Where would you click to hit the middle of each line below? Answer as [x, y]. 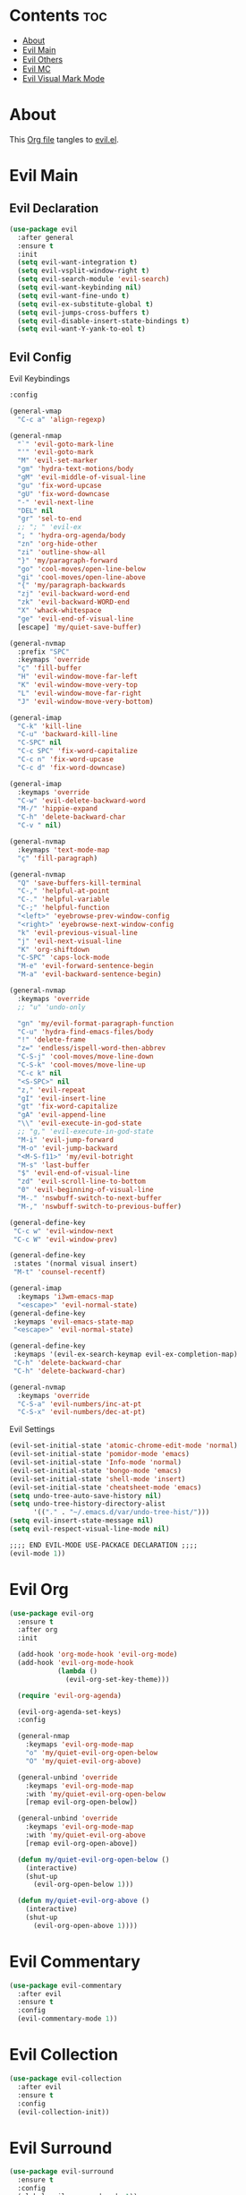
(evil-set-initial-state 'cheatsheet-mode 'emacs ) [106, 1488]
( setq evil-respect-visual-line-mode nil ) [89, 1529]
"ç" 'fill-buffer [50, 668]
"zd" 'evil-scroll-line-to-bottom [81, 1182]
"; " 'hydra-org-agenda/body [72, 536]
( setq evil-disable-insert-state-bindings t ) [104, 321]
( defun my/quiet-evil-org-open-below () [93, 1859]
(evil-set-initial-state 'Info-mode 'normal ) [95, 1462]
